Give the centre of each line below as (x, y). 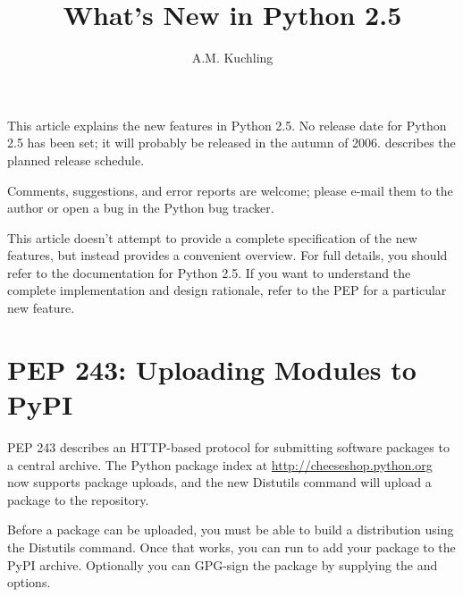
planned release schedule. (76, 160)
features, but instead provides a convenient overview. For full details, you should (227, 255)
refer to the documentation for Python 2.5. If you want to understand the (209, 272)
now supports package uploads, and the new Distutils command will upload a (219, 482)
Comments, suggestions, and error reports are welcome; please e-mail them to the (230, 190)
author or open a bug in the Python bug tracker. (141, 208)
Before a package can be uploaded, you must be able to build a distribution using (231, 530)
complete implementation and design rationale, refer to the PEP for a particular (227, 290)
